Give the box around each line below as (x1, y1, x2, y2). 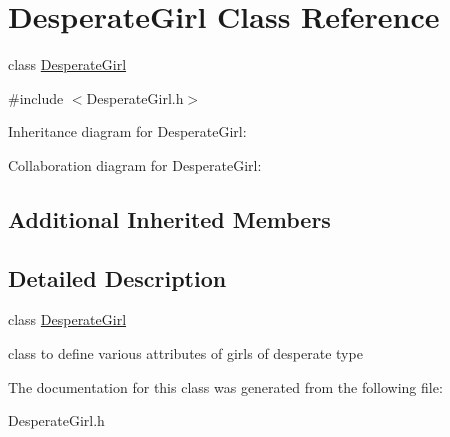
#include (8, 87, 64, 108)
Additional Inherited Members (8, 203, 331, 234)
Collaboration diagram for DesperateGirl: (8, 154, 262, 175)
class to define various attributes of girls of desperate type (8, 343, 363, 364)
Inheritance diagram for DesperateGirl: (8, 121, 247, 142)
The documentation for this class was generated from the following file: (8, 376, 443, 397)
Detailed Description (8, 262, 227, 293)
